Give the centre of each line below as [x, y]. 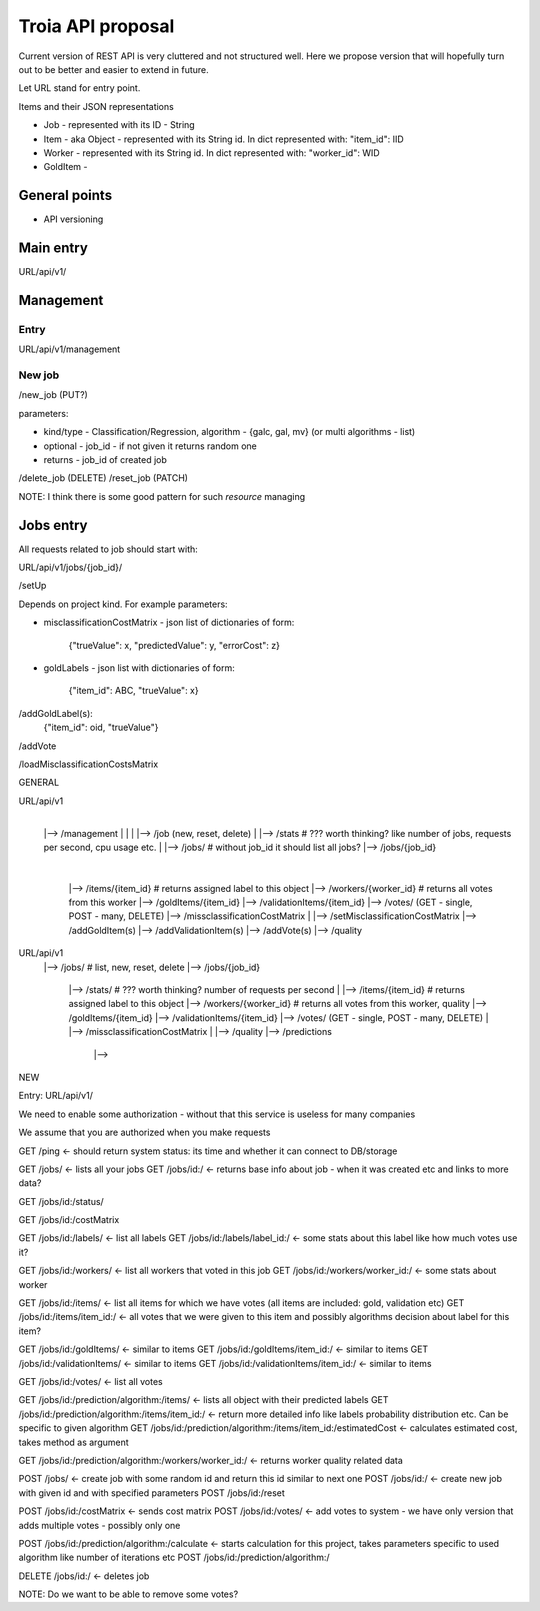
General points [65, 195]
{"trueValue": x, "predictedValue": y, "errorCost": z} [174, 645]
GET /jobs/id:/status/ [61, 1201]
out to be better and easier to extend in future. [113, 69]
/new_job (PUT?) [53, 395]
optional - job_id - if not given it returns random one [150, 446]
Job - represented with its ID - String [119, 125]
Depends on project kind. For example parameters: [123, 604]
